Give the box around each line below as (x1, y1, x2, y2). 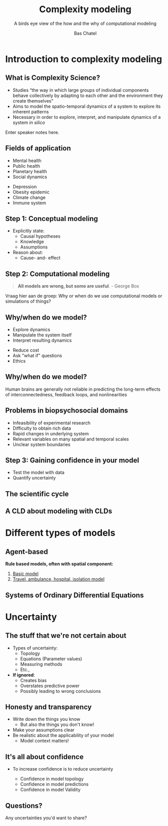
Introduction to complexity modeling (5, 53, 162, 65)
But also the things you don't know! (20, 721, 94, 727)
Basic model (12, 570, 39, 577)
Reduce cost (12, 347, 40, 353)
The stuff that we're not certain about (5, 631, 127, 640)
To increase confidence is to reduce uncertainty (12, 766, 113, 772)
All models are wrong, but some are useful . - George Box (17, 283, 140, 289)
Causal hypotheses (20, 233, 61, 239)
